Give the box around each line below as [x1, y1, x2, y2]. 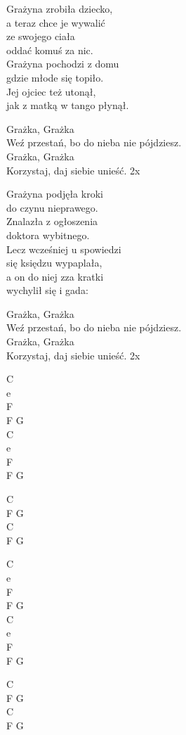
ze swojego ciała [6, 29, 75, 44]
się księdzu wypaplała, [6, 255, 102, 270]
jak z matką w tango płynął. [6, 98, 129, 113]
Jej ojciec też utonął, [6, 84, 96, 98]
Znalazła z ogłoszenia [6, 214, 98, 229]
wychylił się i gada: [6, 283, 88, 298]
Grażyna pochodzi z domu [6, 56, 119, 71]
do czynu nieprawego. [6, 200, 98, 215]
